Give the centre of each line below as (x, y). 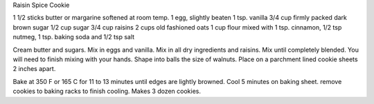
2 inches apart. (34, 69)
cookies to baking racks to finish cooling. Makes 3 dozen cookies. (107, 91)
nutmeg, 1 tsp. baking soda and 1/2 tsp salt (74, 37)
